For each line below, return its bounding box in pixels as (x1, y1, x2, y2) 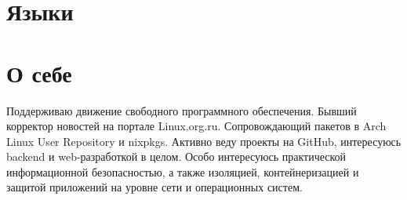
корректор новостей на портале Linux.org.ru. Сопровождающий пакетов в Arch (6, 118, 387, 134)
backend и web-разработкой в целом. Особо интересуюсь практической (6, 148, 347, 165)
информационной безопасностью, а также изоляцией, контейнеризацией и (6, 163, 359, 180)
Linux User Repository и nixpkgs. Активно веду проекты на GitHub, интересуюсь (6, 133, 402, 149)
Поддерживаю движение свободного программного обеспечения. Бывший (6, 102, 357, 118)
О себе (6, 56, 72, 89)
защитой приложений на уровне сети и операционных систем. (6, 179, 303, 195)
